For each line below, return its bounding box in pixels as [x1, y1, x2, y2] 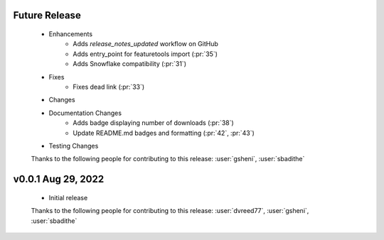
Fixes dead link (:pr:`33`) [73, 82, 145, 91]
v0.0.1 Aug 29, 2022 [13, 173, 105, 185]
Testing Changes [48, 141, 99, 150]
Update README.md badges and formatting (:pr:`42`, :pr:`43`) [73, 129, 255, 137]
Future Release [13, 9, 81, 21]
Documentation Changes [48, 109, 122, 117]
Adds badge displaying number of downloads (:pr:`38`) [73, 119, 234, 127]
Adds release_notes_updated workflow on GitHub [73, 40, 218, 48]
